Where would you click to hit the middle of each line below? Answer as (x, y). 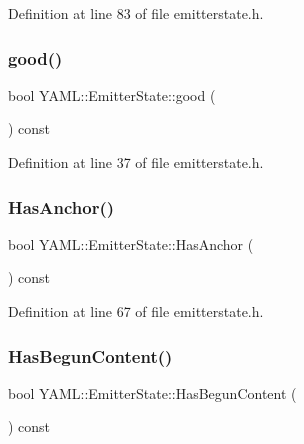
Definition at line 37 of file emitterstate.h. (136, 162)
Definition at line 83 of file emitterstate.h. (136, 13)
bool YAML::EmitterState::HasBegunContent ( (152, 392)
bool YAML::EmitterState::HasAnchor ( (131, 243)
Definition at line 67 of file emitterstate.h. (136, 311)
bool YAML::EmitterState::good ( (112, 94)
